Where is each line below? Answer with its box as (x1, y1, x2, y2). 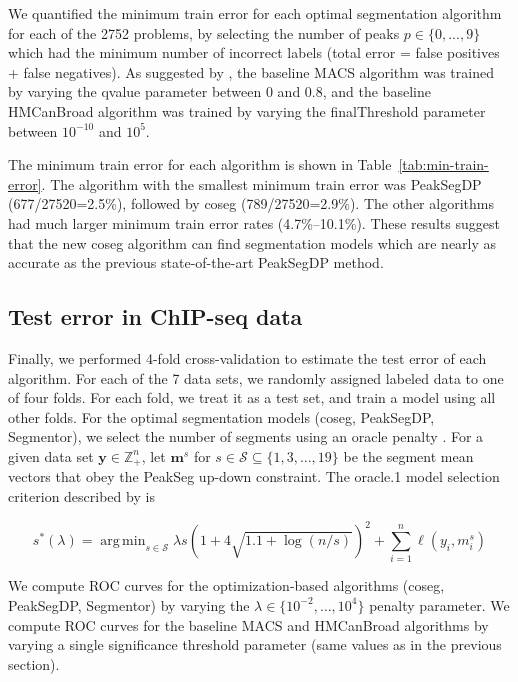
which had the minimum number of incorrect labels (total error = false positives (8, 42, 500, 63)
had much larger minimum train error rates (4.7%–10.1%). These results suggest (8, 212, 500, 233)
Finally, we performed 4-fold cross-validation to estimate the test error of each (8, 347, 487, 368)
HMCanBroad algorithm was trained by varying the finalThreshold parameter (8, 100, 486, 121)
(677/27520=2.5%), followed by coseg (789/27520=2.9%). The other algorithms (8, 193, 494, 214)
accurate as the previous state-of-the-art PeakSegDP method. (8, 252, 384, 273)
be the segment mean (343, 445, 474, 466)
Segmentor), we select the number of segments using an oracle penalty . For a (8, 426, 484, 447)
